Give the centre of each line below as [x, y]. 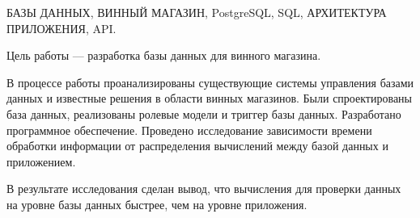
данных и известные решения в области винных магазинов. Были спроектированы [210, 98]
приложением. [41, 161]
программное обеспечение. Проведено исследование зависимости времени [189, 130]
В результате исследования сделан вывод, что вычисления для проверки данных [204, 189]
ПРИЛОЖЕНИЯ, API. [62, 28]
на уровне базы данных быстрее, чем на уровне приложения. [157, 204]
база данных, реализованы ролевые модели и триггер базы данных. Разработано [204, 113]
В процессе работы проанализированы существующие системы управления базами [210, 82]
